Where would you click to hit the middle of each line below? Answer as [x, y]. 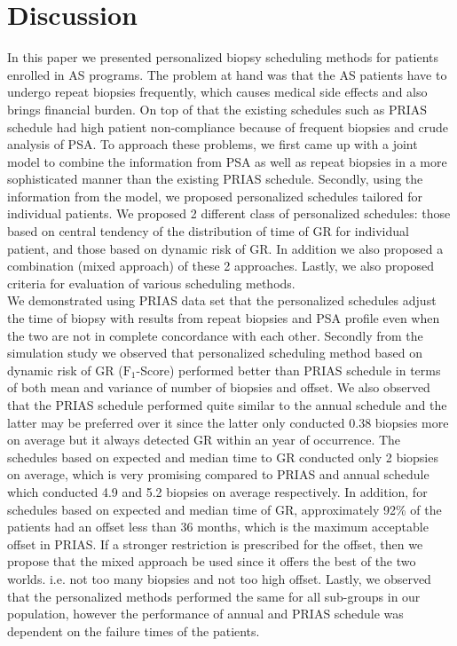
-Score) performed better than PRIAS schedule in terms [288, 370]
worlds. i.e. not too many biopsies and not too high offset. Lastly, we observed [219, 578]
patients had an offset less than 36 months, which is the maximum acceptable [218, 527]
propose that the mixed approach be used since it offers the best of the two [212, 561]
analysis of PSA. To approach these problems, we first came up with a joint [213, 144]
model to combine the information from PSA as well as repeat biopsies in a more [227, 161]
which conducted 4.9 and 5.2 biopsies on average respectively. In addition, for [217, 491]
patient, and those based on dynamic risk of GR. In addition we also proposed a [225, 248]
